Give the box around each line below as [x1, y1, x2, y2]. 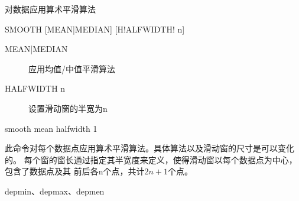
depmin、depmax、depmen [5, 184, 105, 197]
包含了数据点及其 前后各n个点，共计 [5, 165, 145, 177]
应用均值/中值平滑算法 [28, 62, 115, 74]
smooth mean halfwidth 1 [5, 122, 97, 134]
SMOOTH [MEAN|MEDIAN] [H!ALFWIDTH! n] [5, 22, 185, 35]
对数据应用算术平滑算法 [5, 3, 96, 15]
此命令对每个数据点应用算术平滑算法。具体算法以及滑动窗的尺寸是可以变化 [5, 142, 294, 154]
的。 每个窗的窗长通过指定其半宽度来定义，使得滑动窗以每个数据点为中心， [5, 153, 297, 166]
